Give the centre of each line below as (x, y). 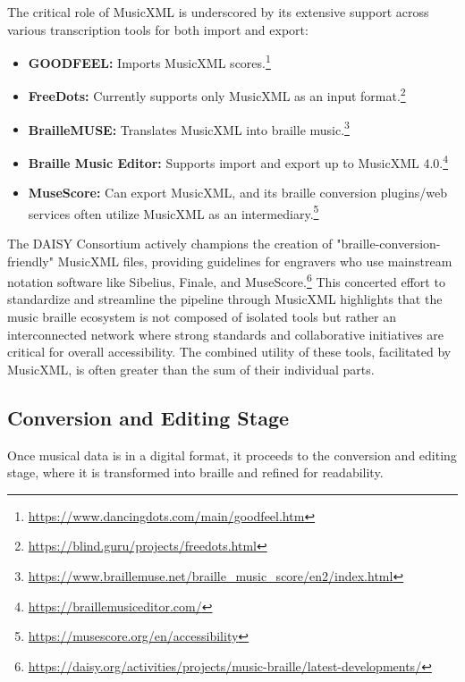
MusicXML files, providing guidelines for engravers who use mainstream (255, 261)
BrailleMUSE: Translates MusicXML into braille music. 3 (189, 128)
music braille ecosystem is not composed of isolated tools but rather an (202, 317)
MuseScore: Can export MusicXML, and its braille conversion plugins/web (237, 193)
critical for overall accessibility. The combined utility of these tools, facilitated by (229, 352)
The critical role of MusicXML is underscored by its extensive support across (218, 12)
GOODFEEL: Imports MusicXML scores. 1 (149, 61)
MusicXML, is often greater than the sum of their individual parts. (191, 369)
